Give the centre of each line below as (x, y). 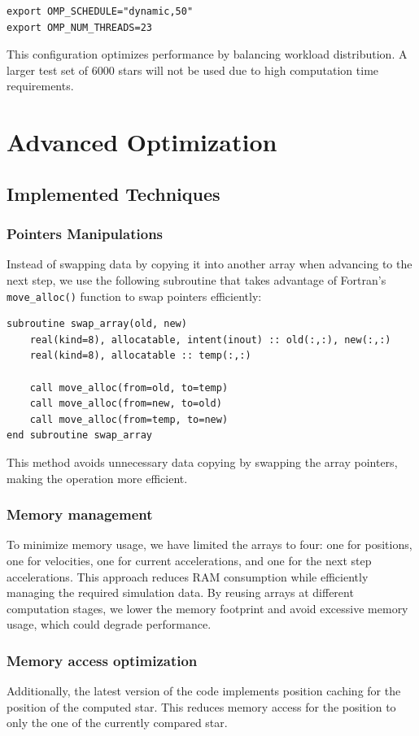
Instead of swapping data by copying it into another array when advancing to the (209, 264)
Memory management (80, 514)
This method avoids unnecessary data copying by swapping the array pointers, (202, 462)
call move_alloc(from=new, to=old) (126, 404)
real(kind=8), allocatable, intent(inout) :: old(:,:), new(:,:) (210, 340)
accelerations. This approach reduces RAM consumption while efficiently (188, 576)
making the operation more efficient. (97, 478)
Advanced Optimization (142, 142)
